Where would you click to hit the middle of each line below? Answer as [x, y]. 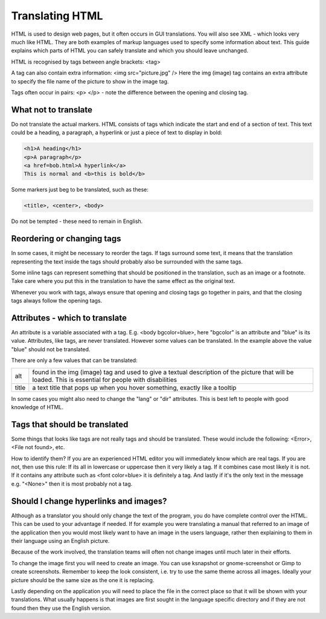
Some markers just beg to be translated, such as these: [80, 190]
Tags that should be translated [70, 424]
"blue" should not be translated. [51, 349]
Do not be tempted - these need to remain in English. [77, 221]
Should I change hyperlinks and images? [89, 501]
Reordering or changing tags [66, 239]
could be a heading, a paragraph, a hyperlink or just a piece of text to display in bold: [117, 132]
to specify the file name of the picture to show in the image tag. [90, 81]
